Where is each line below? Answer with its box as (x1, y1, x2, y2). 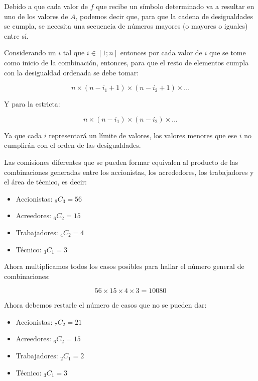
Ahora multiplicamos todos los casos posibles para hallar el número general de (4, 261, 244, 271)
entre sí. (4, 30, 29, 41)
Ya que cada (4, 130, 42, 140)
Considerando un (4, 47, 56, 58)
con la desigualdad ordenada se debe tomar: (4, 67, 139, 77)
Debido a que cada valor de (4, 1, 88, 11)
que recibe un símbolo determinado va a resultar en (96, 1, 254, 11)
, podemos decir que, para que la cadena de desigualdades (75, 11, 253, 21)
